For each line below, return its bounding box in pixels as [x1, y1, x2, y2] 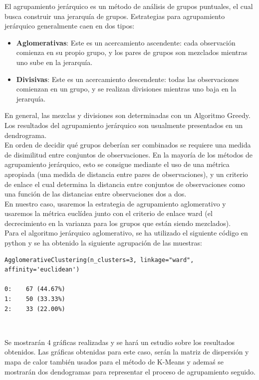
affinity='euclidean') [4, 266, 80, 273]
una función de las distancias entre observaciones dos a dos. [4, 188, 187, 199]
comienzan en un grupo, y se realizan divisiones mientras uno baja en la [16, 83, 237, 94]
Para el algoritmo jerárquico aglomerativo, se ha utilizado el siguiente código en [4, 227, 248, 238]
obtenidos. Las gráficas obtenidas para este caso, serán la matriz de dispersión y [4, 346, 249, 357]
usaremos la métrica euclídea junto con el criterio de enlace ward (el [4, 208, 213, 218]
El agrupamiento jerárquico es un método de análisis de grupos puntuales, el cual [4, 1, 253, 11]
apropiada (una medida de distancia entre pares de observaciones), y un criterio [4, 168, 248, 179]
